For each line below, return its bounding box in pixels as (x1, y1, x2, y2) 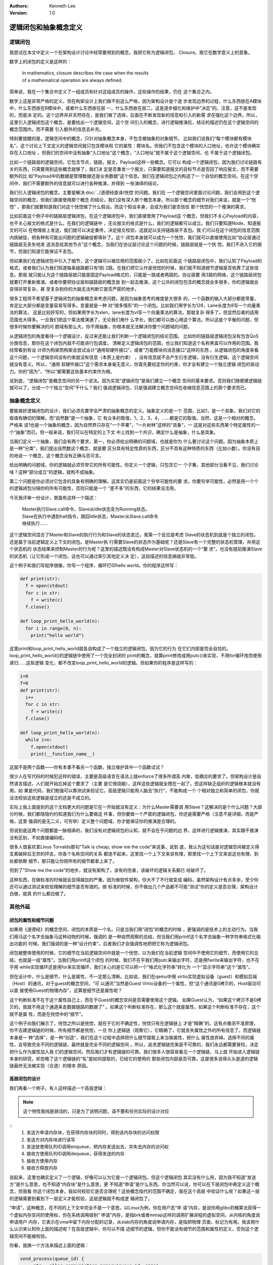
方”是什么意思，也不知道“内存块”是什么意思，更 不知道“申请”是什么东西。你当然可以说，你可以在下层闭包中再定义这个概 (9, 1181, 260, 1187)
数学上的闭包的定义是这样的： (9, 58, 72, 64)
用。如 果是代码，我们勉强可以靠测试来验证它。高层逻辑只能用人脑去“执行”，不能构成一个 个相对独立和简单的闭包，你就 (9, 787, 260, 794)
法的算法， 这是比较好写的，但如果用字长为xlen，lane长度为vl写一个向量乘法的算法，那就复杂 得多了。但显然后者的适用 (9, 309, 259, 316)
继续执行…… (22, 520, 48, 526)
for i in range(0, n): (25, 625, 82, 631)
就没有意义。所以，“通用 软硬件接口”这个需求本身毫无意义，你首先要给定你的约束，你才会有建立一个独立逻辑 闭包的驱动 (9, 361, 260, 367)
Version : (9, 10, 28, 16)
